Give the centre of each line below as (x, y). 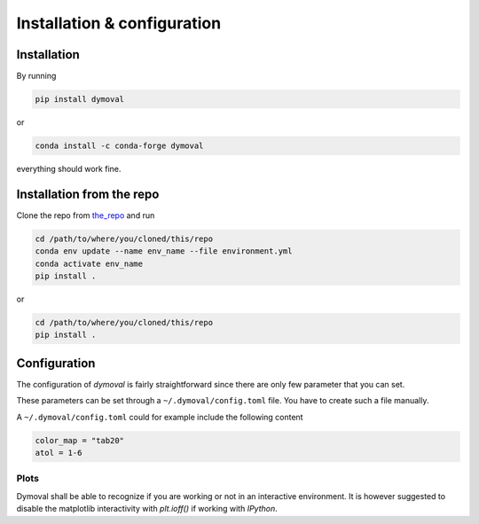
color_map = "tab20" (79, 440)
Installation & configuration (119, 23)
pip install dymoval (79, 99)
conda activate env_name (89, 263)
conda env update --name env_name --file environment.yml (164, 251)
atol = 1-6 (59, 453)
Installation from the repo (88, 194)
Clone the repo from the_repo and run (86, 215)
